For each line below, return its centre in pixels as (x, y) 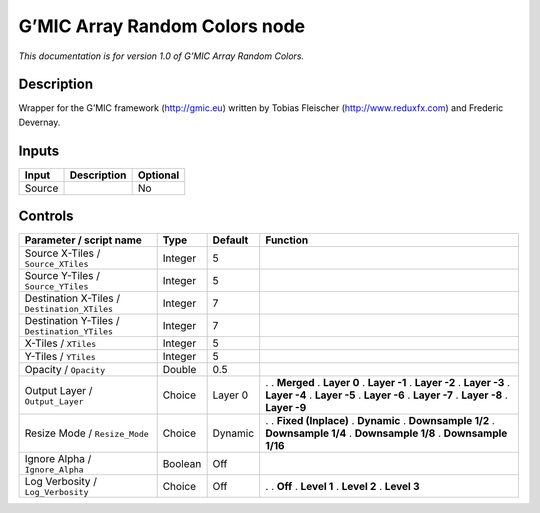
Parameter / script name (83, 240)
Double (179, 370)
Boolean (182, 463)
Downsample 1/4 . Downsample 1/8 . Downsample (386, 433)
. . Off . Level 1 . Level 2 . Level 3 (342, 486)
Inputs (39, 150)
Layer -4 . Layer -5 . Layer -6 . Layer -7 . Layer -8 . (387, 395)
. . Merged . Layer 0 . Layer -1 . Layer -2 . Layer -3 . (387, 383)
